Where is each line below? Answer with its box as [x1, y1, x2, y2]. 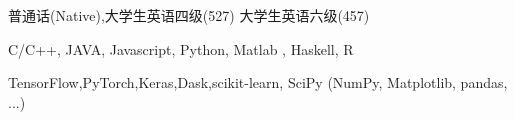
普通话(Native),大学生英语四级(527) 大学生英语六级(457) [8, 5, 370, 25]
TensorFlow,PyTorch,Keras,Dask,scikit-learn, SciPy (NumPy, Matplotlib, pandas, [8, 72, 508, 93]
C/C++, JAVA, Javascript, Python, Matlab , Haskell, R [8, 38, 354, 59]
